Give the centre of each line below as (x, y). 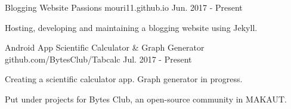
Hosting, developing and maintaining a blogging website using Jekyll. (131, 27)
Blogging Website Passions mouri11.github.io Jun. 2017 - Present (124, 7)
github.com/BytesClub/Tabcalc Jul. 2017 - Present (98, 59)
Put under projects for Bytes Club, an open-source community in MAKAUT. (146, 99)
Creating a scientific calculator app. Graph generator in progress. (124, 79)
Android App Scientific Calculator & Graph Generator (105, 47)
